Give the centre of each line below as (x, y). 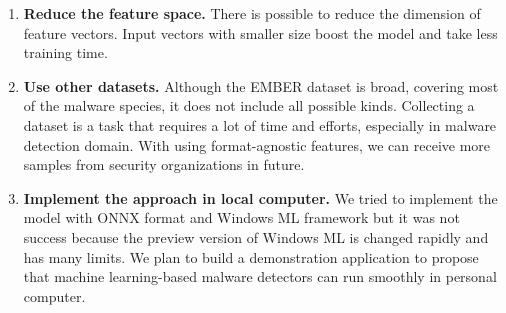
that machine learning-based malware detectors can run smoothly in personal (260, 276)
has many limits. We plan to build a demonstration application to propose (251, 256)
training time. (65, 52)
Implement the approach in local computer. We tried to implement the (260, 197)
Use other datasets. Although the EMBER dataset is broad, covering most (261, 85)
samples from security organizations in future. (164, 164)
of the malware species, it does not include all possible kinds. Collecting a (249, 105)
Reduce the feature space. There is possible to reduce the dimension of (252, 13)
